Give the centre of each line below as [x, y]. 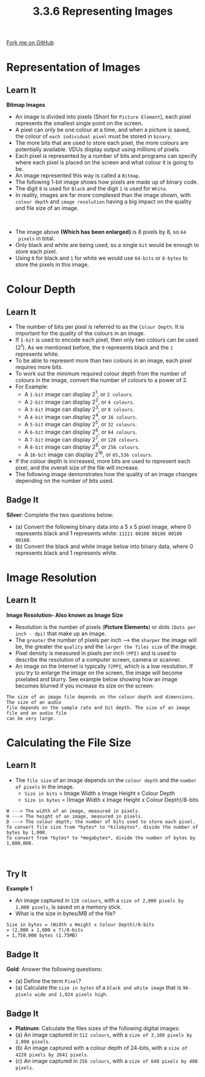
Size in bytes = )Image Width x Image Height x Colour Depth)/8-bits [111, 799]
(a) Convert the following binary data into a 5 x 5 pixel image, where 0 [103, 527]
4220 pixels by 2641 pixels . [52, 1054]
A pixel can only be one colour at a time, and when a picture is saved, [103, 130]
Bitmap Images [26, 105]
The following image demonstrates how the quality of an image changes [106, 474]
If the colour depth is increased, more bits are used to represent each [103, 461]
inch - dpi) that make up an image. [61, 633]
